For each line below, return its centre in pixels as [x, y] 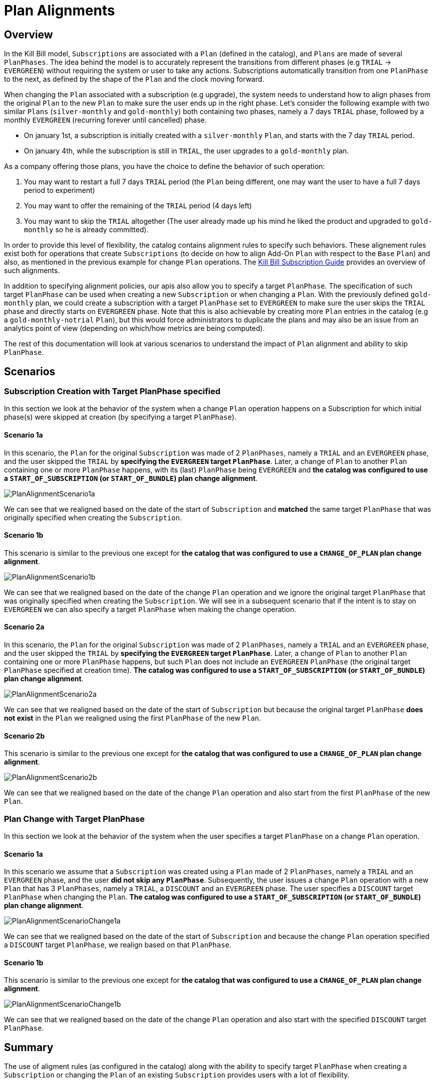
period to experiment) [60, 190]
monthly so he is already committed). [86, 230]
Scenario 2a [24, 627]
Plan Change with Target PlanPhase [74, 819]
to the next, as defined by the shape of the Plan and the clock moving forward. [134, 79]
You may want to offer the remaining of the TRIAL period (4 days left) [138, 206]
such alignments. [32, 271]
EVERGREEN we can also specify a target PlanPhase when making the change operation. [150, 609]
